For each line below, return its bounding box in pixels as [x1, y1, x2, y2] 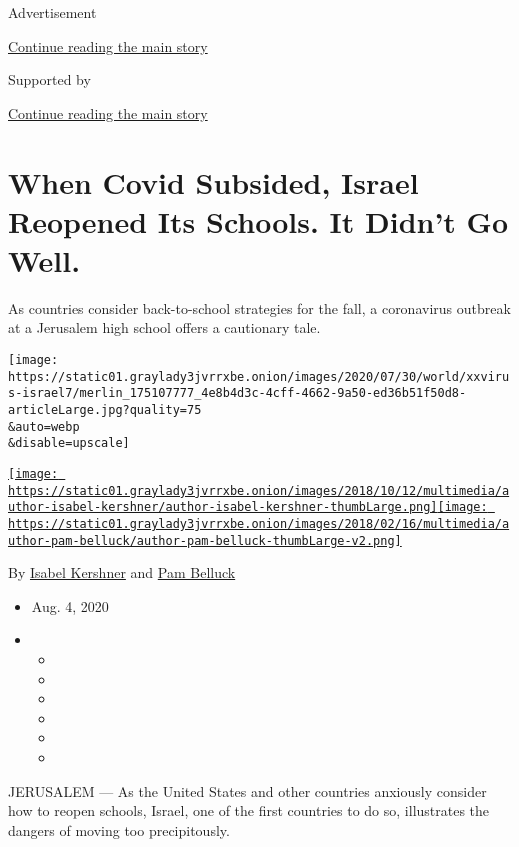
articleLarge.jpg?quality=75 [8, 403, 202, 418]
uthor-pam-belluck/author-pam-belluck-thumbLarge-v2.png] [8, 533, 402, 548]
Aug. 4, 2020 [31, 595, 109, 616]
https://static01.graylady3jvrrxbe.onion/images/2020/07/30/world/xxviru [8, 369, 510, 384]
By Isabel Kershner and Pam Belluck [8, 562, 236, 583]
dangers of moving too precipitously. [8, 819, 230, 840]
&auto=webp [8, 419, 80, 434]
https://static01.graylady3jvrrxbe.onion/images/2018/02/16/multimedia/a [8, 516, 510, 531]
